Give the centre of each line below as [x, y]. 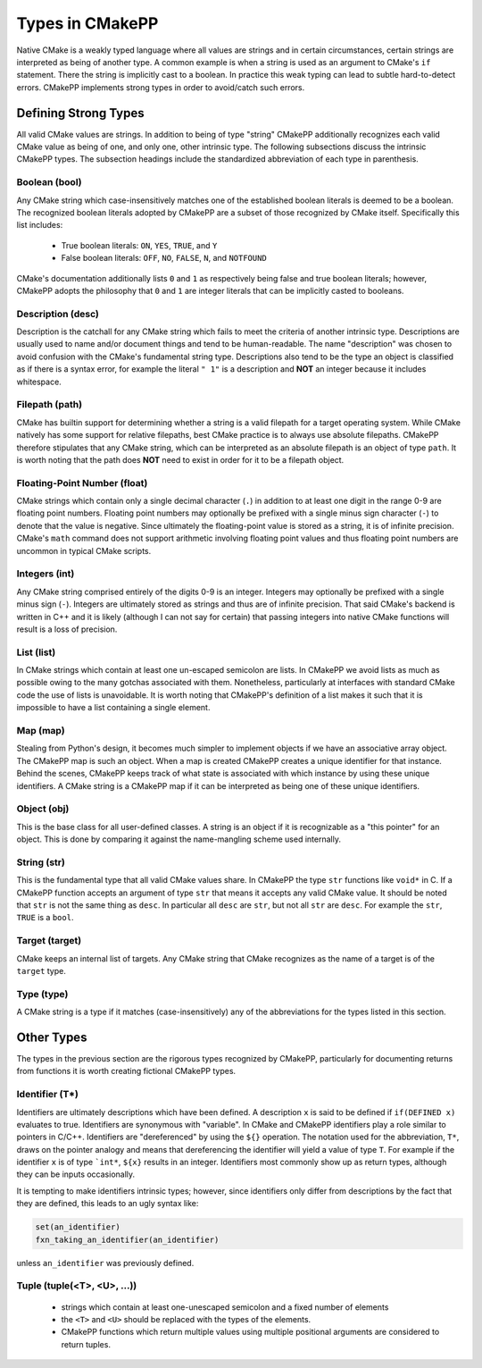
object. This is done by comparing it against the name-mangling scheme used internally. [179, 839]
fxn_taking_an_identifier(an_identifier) [127, 1239]
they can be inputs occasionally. [76, 1174]
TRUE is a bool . [45, 918]
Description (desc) [58, 314]
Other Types [52, 1037]
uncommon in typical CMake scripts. [84, 550]
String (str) [41, 862]
